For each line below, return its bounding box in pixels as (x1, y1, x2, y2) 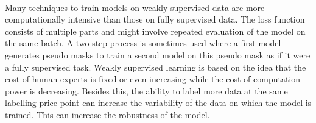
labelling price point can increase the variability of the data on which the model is (5, 96, 312, 109)
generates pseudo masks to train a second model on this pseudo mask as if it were (5, 48, 311, 61)
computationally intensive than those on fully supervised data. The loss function (5, 13, 305, 26)
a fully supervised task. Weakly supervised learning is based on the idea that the (5, 60, 306, 73)
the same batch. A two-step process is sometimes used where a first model (5, 37, 281, 49)
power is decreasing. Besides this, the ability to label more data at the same (5, 84, 288, 97)
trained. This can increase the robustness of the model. (5, 108, 210, 121)
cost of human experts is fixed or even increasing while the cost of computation (5, 72, 301, 85)
